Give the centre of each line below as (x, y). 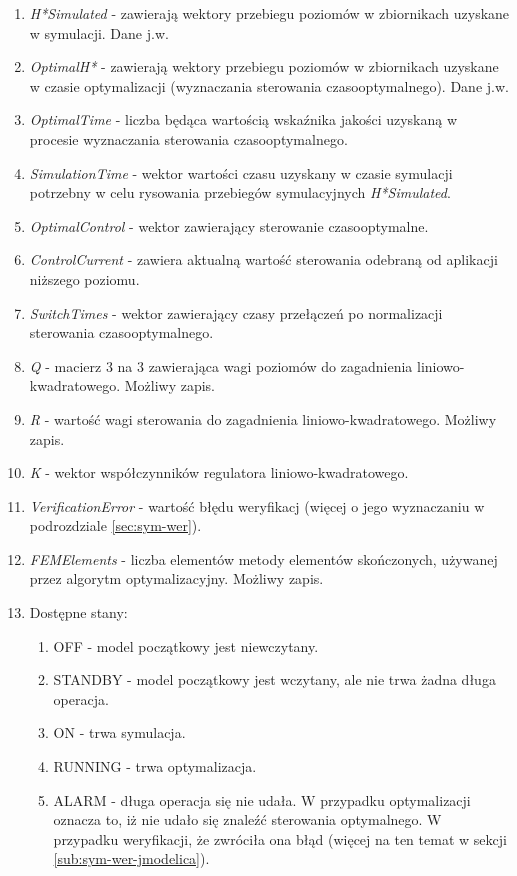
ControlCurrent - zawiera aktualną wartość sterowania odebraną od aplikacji (263, 259)
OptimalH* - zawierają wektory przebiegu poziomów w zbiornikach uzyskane (264, 66)
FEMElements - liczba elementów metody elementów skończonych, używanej (263, 558)
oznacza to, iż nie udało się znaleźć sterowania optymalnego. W (247, 819)
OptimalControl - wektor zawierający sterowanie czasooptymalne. (229, 225)
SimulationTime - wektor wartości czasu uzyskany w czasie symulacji (241, 172)
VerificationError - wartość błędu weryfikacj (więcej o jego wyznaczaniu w (257, 505)
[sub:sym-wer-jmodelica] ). (131, 858)
